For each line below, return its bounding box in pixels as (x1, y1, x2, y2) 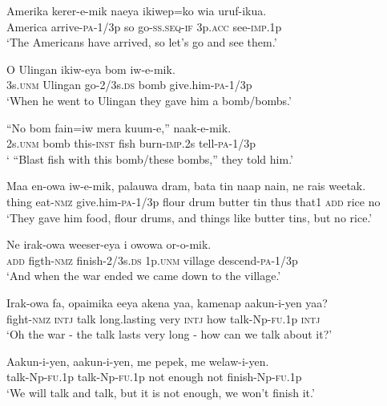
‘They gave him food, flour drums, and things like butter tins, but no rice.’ (6, 209, 373, 225)
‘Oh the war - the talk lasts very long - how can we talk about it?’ (6, 326, 333, 343)
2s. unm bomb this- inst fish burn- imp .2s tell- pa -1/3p (6, 135, 256, 152)
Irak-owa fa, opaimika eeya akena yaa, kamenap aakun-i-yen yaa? (6, 294, 328, 311)
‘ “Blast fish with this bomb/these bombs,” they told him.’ (6, 150, 293, 167)
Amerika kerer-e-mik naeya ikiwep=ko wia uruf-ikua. (6, 2, 267, 18)
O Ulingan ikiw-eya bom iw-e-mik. (6, 60, 175, 77)
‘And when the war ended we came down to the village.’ (6, 267, 281, 284)
